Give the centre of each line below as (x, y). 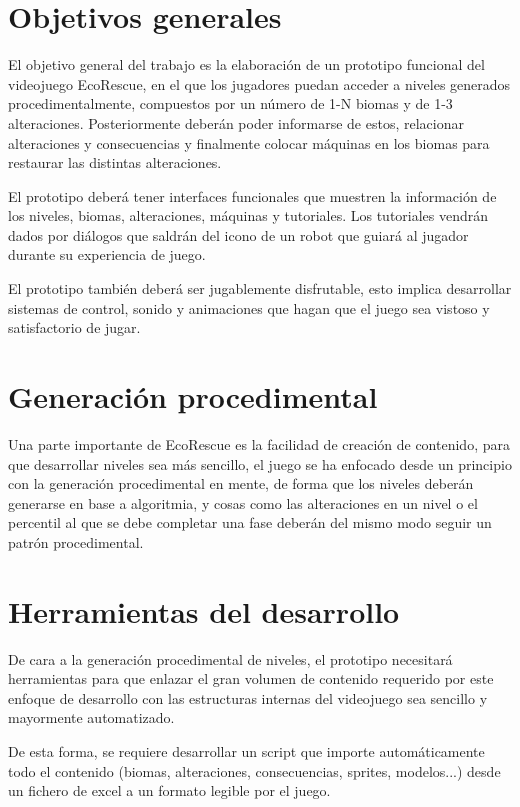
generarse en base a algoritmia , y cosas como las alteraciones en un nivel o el (243, 502)
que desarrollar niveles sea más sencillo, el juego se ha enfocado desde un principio (260, 463)
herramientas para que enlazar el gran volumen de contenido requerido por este (251, 678)
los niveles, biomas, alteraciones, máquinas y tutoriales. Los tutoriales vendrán (248, 215)
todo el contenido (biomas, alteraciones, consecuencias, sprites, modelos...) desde (254, 770)
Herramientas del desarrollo (204, 610)
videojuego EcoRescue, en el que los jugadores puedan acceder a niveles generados (259, 83)
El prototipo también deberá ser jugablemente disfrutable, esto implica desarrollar (260, 288)
